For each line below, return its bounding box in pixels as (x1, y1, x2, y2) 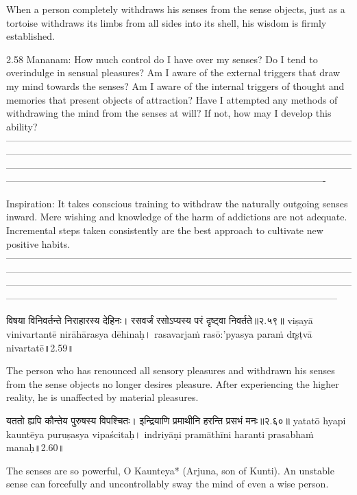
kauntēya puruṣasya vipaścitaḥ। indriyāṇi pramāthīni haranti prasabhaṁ (6, 426, 314, 441)
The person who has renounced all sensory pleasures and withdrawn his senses (6, 363, 335, 378)
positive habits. (6, 236, 71, 251)
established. (6, 29, 55, 43)
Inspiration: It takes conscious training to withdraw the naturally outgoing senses (6, 196, 348, 210)
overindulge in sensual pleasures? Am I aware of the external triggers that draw (6, 65, 341, 80)
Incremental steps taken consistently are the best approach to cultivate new (6, 222, 323, 237)
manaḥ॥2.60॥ (6, 440, 64, 454)
